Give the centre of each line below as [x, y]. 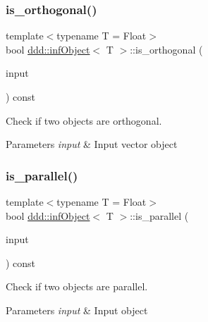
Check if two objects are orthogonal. [84, 120]
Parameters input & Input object [77, 310]
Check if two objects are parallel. [77, 286]
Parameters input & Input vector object [92, 144]
